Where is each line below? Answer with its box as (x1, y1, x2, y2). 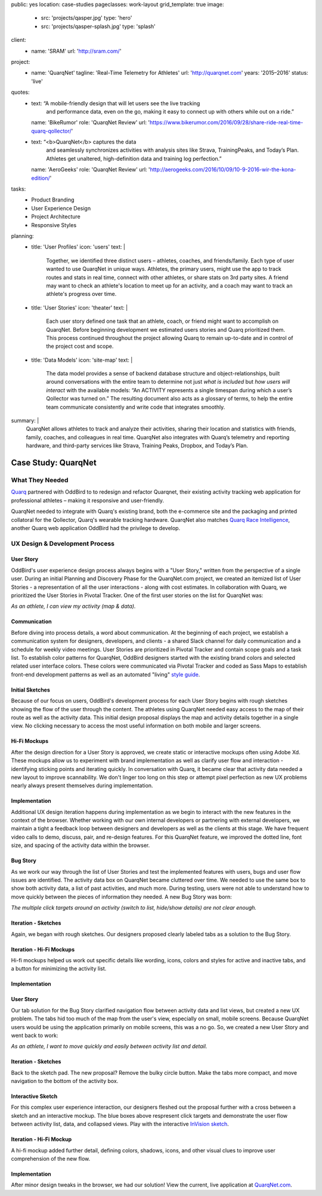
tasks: (11, 185, 26, 192)
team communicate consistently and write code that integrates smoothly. (46, 403, 225, 411)
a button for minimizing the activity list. (11, 965, 107, 972)
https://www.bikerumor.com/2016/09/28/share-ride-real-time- (149, 119, 304, 126)
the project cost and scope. (46, 342, 114, 350)
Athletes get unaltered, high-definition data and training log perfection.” (46, 155, 222, 162)
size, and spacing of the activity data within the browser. (11, 842, 150, 849)
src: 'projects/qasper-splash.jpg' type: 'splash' (41, 23, 156, 30)
